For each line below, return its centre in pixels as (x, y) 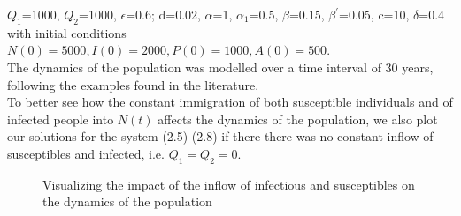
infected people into (61, 119)
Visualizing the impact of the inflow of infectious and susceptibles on (229, 184)
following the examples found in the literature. (133, 84)
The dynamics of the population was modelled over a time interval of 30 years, (220, 67)
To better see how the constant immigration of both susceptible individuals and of (230, 102)
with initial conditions (67, 32)
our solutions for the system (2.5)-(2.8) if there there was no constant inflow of (220, 136)
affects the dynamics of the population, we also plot (298, 119)
